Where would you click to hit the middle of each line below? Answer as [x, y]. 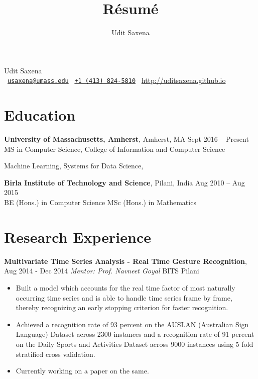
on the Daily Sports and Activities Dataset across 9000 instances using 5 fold [135, 344]
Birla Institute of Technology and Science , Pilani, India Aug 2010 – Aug [124, 182]
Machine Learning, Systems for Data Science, [74, 166]
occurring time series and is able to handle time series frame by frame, [124, 297]
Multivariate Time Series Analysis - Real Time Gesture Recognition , [125, 261]
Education [40, 115]
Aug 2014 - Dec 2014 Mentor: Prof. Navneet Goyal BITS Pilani [102, 271]
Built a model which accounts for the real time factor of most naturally [125, 287]
